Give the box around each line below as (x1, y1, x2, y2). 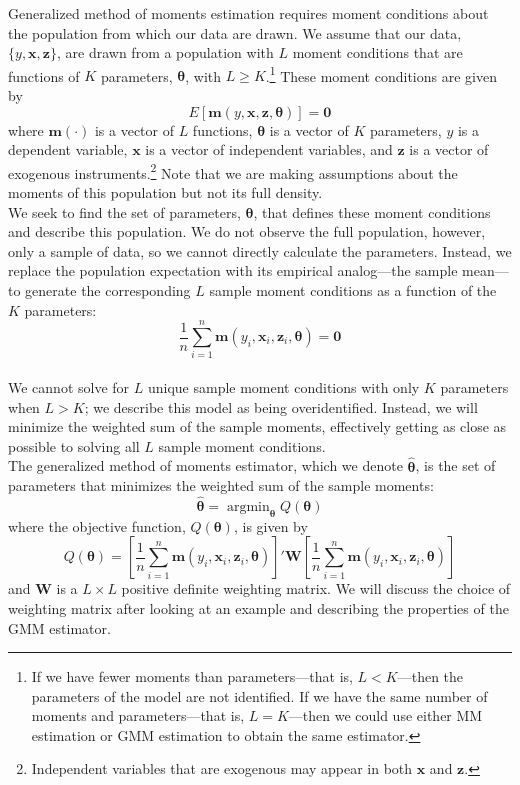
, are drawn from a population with (57, 42, 274, 63)
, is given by (233, 515, 308, 536)
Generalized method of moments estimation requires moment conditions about (8, 3, 489, 23)
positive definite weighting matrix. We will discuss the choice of (121, 578, 511, 599)
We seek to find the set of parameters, (8, 201, 241, 222)
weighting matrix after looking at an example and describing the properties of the (8, 597, 509, 618)
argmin (226, 499, 270, 514)
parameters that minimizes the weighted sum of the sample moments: (8, 475, 434, 496)
